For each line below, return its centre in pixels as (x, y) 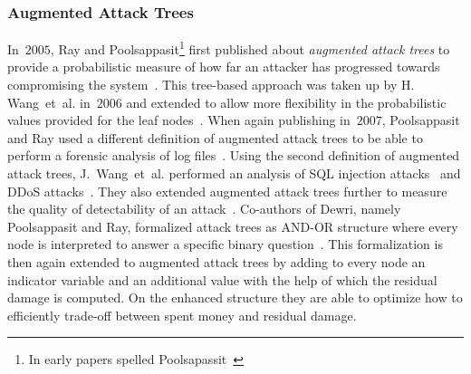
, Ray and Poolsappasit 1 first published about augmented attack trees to (250, 48)
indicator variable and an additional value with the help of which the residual (222, 279)
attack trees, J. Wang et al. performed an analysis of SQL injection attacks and (234, 173)
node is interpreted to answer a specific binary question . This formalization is (225, 244)
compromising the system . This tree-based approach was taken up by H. (211, 85)
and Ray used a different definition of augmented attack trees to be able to (215, 137)
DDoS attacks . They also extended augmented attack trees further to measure (227, 191)
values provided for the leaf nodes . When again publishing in (179, 120)
